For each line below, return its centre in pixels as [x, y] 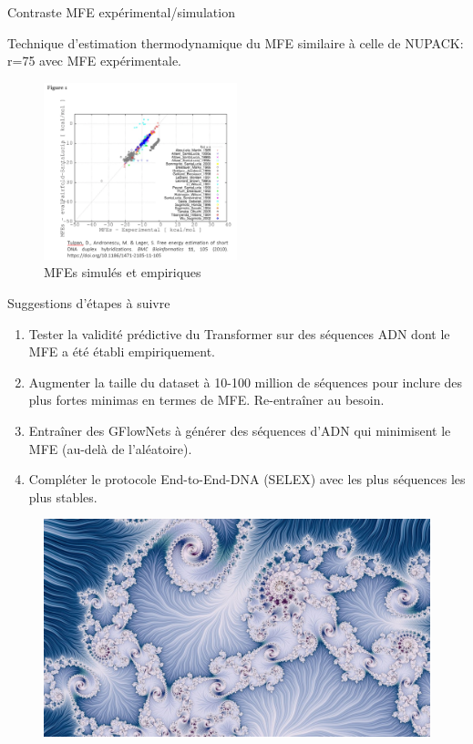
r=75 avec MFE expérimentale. [95, 61]
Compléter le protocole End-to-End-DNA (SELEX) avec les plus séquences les [247, 479]
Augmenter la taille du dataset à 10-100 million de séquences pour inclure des [246, 382]
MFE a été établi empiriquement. [122, 351]
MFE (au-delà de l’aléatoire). [110, 448]
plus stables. [63, 496]
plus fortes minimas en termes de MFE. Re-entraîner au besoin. [206, 400]
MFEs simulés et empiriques [123, 272]
